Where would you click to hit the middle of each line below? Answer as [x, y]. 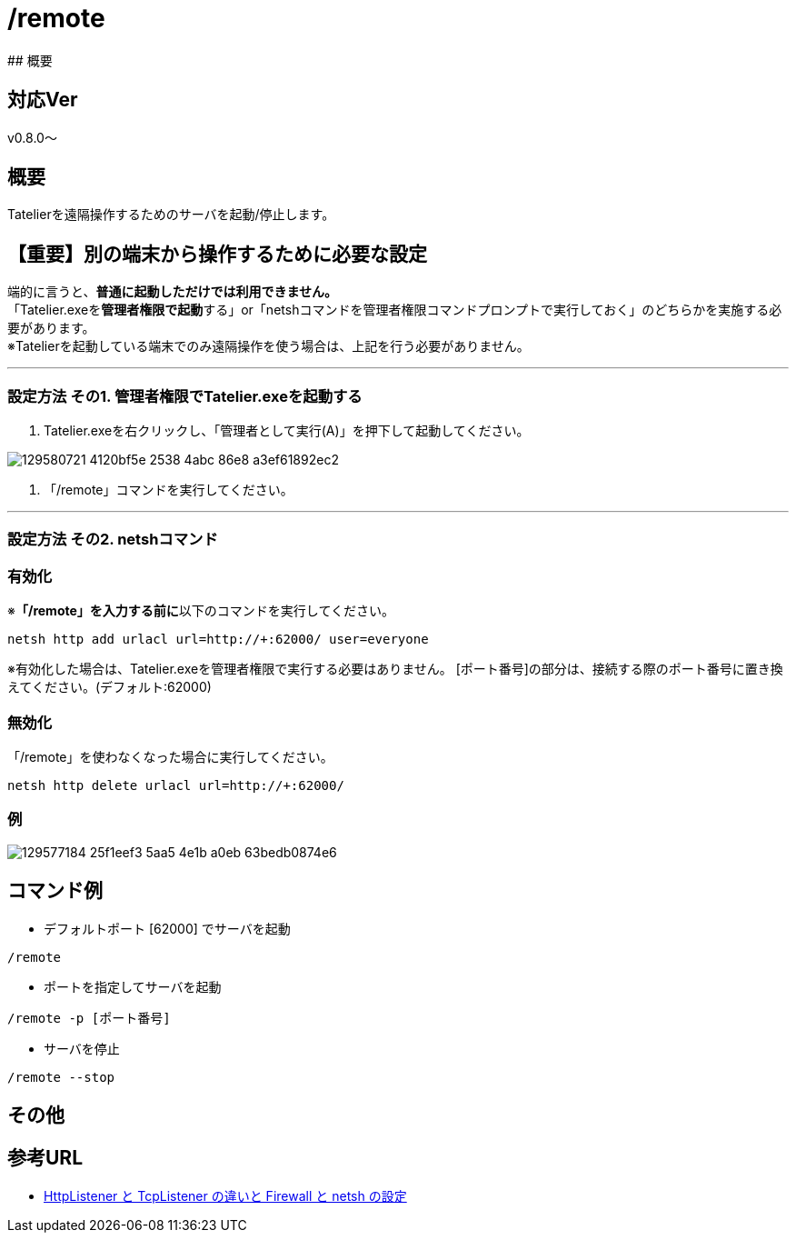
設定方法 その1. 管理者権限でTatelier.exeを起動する [185, 396]
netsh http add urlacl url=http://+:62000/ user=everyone [218, 640]
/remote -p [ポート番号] [89, 1018]
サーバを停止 [82, 1048]
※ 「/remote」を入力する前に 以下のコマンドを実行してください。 [201, 611]
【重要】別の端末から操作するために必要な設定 [217, 254]
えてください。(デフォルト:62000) [109, 687]
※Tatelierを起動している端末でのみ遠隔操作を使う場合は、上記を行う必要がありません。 [269, 346]
